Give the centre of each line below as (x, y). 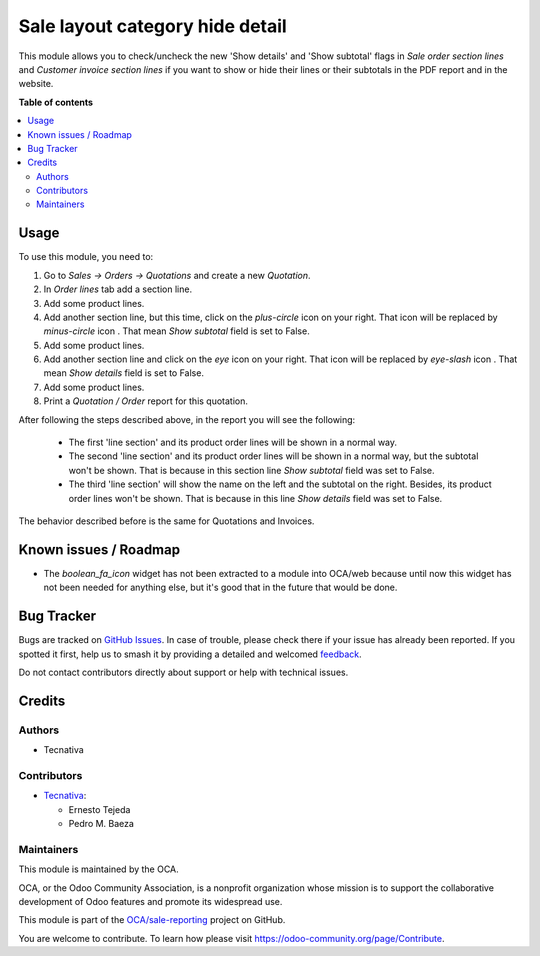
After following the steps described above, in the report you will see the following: (187, 419)
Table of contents (56, 102)
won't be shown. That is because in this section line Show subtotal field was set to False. (251, 470)
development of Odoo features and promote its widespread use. (150, 901)
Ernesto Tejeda (99, 809)
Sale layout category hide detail (152, 26)
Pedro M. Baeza (101, 824)
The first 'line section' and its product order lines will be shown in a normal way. (233, 442)
